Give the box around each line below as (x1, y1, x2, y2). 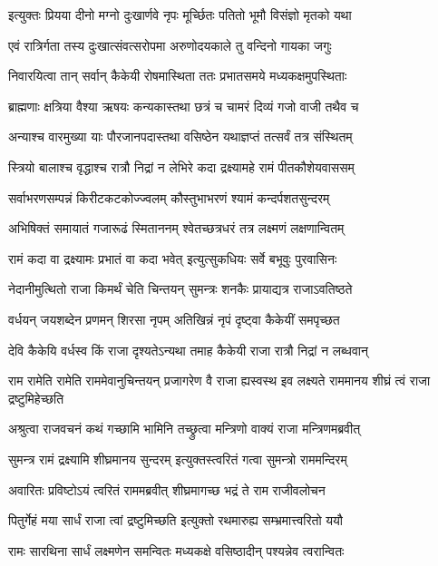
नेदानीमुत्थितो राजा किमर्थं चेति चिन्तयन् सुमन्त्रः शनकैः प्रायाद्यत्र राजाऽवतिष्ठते (8, 279, 353, 298)
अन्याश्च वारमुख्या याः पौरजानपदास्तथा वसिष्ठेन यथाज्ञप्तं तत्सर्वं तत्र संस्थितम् (8, 127, 353, 146)
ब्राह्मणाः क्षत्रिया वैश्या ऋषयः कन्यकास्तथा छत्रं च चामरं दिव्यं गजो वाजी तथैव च (8, 96, 359, 115)
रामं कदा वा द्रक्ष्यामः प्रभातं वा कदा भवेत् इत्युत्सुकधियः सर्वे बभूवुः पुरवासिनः (8, 249, 337, 268)
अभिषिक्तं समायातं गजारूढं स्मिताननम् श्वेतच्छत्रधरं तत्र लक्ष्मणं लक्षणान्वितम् (8, 219, 345, 238)
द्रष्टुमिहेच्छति (8, 388, 64, 407)
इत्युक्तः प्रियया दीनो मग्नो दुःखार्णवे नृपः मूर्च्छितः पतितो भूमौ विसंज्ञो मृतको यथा (8, 5, 352, 24)
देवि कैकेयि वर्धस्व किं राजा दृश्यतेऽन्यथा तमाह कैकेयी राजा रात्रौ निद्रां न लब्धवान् (8, 340, 368, 359)
